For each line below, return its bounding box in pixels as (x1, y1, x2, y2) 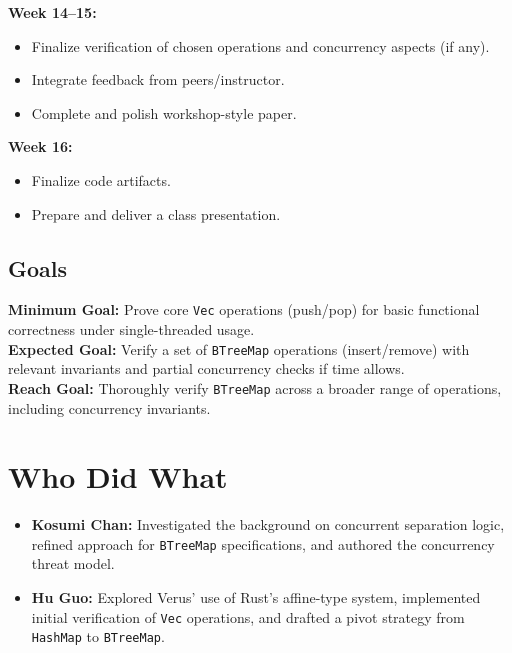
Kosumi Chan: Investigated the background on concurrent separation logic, (31, 514, 505, 535)
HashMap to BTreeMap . (31, 626, 165, 647)
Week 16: (8, 136, 73, 157)
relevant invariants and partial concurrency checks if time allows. (8, 358, 405, 379)
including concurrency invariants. (8, 397, 211, 418)
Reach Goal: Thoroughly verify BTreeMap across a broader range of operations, (8, 377, 502, 398)
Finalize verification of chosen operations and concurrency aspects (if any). (31, 35, 490, 56)
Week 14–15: (8, 2, 97, 22)
